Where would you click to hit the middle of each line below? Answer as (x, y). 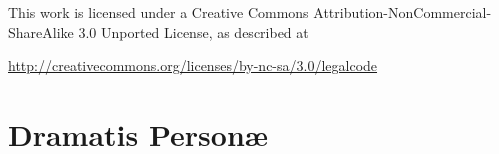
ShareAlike (41, 31)
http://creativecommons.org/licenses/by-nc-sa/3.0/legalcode (193, 65)
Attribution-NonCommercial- (402, 12)
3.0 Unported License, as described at (193, 31)
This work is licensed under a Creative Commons (158, 12)
